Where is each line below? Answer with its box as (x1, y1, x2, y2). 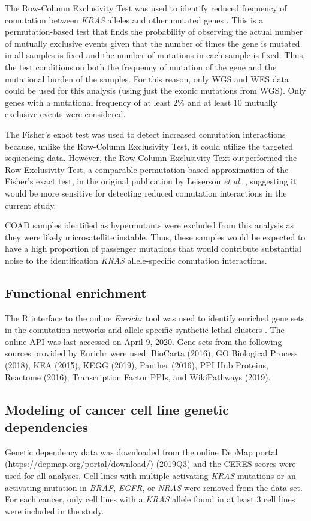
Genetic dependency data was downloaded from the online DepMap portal (5, 445, 278, 458)
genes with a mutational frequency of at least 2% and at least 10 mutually (5, 96, 277, 108)
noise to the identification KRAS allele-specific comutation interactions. (5, 254, 267, 266)
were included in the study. (5, 504, 104, 517)
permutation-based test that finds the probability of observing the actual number (5, 25, 303, 38)
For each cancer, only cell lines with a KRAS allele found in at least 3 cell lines (5, 493, 295, 505)
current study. (5, 198, 56, 211)
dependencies (5, 418, 88, 436)
